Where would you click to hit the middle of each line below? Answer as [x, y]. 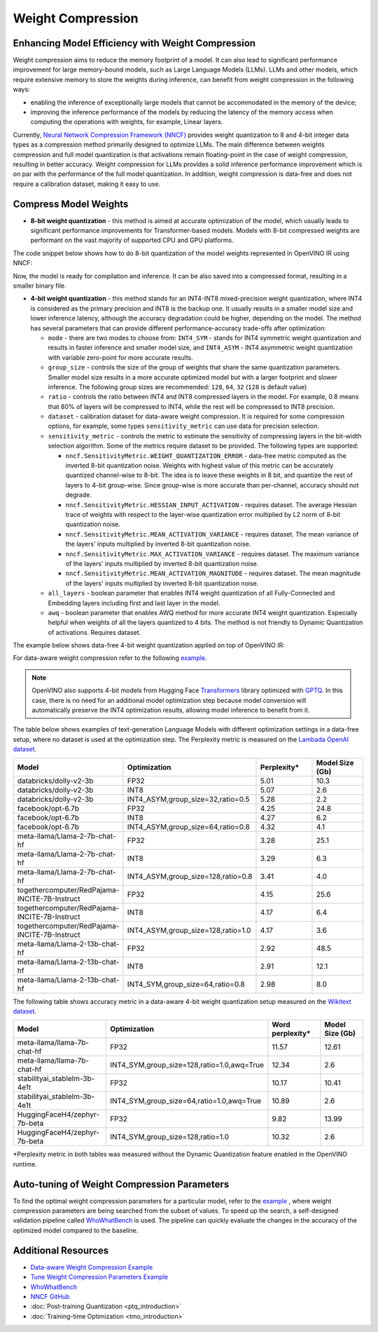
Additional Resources [61, 1250]
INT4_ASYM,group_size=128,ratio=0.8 [190, 876]
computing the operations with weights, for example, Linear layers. [127, 122]
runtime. [25, 1164]
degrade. [79, 495]
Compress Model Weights [71, 204]
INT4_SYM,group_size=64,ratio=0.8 [186, 984]
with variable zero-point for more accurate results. [121, 357]
